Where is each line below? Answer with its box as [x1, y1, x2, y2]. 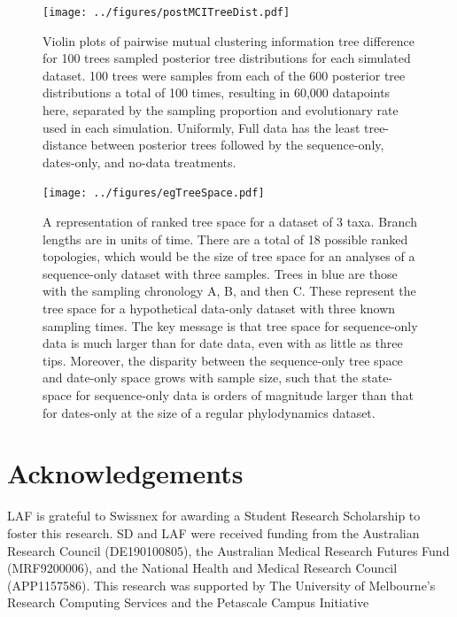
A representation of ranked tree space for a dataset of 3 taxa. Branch [43, 212, 417, 231]
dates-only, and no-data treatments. [43, 152, 236, 171]
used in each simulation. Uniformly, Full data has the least [43, 118, 360, 136]
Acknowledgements [7, 455, 244, 491]
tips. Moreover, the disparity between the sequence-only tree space [43, 351, 403, 369]
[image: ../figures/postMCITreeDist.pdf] [43, 6, 290, 19]
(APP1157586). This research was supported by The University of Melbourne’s [7, 575, 436, 594]
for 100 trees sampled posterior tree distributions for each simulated [43, 49, 411, 67]
